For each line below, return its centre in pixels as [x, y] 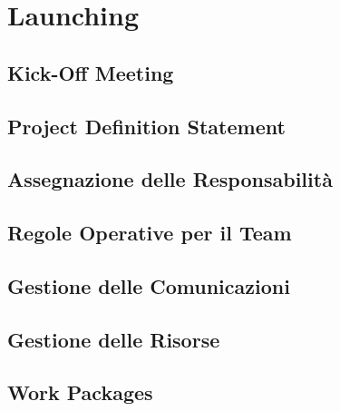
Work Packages [80, 392]
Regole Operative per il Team [150, 233]
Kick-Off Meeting [91, 72]
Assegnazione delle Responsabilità [170, 179]
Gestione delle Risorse [114, 339]
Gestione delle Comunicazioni [149, 285]
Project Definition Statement [146, 126]
